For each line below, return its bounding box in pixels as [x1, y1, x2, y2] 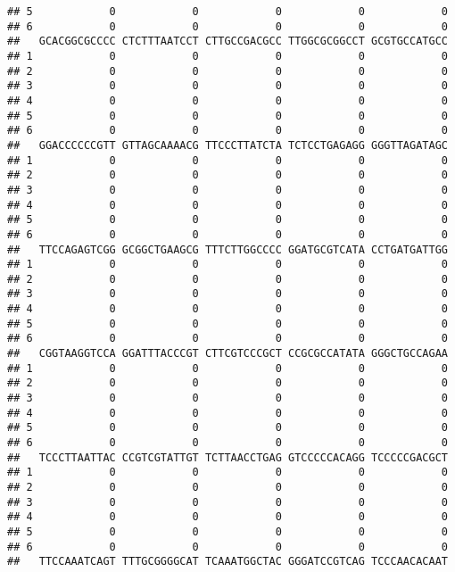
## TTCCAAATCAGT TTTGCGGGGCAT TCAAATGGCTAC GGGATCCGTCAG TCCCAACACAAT [7, 555, 448, 568]
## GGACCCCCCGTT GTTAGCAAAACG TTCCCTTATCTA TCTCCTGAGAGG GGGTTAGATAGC [7, 138, 448, 152]
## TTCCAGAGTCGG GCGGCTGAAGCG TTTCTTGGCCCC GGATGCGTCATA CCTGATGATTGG [7, 243, 448, 256]
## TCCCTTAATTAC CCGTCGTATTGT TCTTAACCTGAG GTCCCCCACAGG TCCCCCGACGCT [7, 451, 448, 464]
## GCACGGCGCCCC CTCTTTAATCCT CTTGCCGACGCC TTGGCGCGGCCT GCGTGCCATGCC [7, 35, 448, 48]
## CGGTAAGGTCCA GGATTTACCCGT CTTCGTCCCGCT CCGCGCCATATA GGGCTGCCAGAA [7, 347, 448, 361]
